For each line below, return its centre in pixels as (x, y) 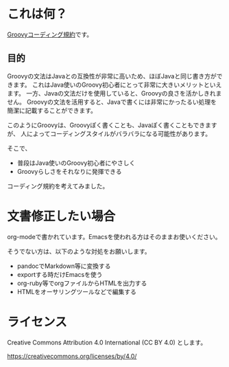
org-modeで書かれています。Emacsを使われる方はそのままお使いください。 (114, 236)
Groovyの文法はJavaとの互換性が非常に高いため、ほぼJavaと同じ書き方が (112, 76)
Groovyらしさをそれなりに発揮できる (69, 171)
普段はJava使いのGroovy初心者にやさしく (76, 163)
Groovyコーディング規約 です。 (50, 34)
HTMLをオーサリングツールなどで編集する (77, 291)
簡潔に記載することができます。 (52, 110)
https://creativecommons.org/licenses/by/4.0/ (72, 356)
